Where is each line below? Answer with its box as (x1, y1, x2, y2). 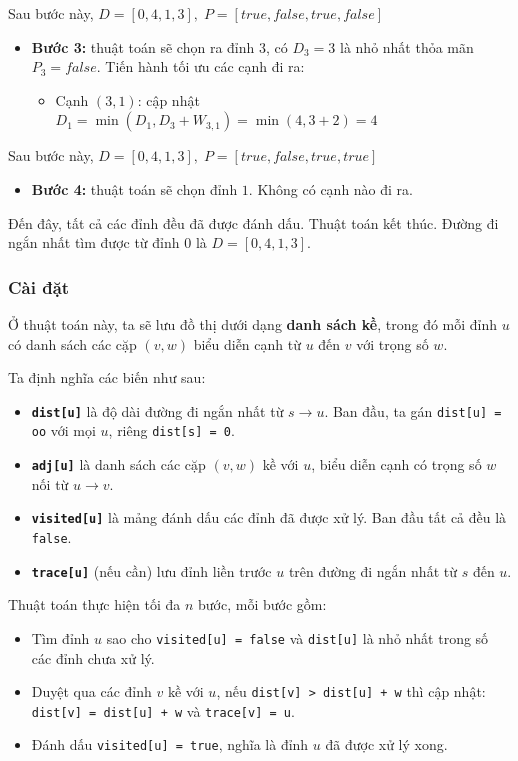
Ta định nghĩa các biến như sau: (8, 367, 206, 388)
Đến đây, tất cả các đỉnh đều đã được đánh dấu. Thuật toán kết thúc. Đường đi (8, 212, 499, 233)
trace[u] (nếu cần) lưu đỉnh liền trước (31, 560, 272, 581)
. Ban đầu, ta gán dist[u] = (324, 400, 502, 421)
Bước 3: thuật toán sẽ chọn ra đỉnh (31, 36, 255, 57)
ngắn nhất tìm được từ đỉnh (8, 232, 180, 253)
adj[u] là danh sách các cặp (31, 454, 206, 475)
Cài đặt (8, 274, 70, 299)
